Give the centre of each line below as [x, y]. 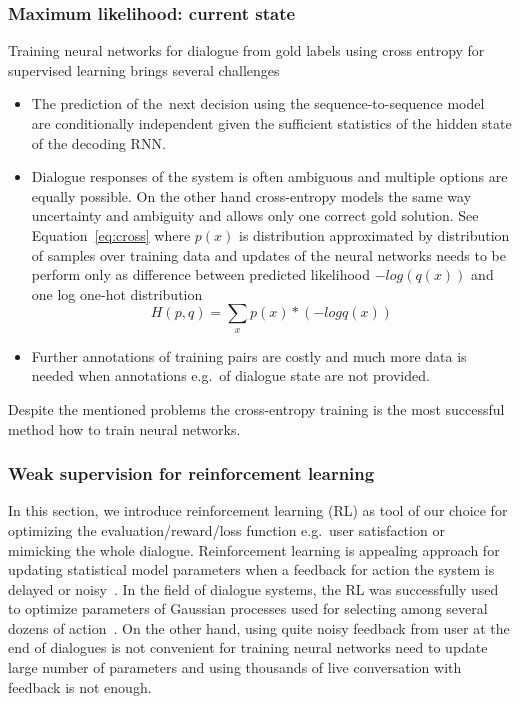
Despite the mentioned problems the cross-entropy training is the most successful [256, 408]
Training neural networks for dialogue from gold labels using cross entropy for [246, 50]
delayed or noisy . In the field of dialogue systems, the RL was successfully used [253, 588]
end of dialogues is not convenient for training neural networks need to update [248, 647]
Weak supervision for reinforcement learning [191, 473]
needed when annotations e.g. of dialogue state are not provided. [230, 375]
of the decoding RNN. [98, 142]
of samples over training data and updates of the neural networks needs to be [269, 254]
